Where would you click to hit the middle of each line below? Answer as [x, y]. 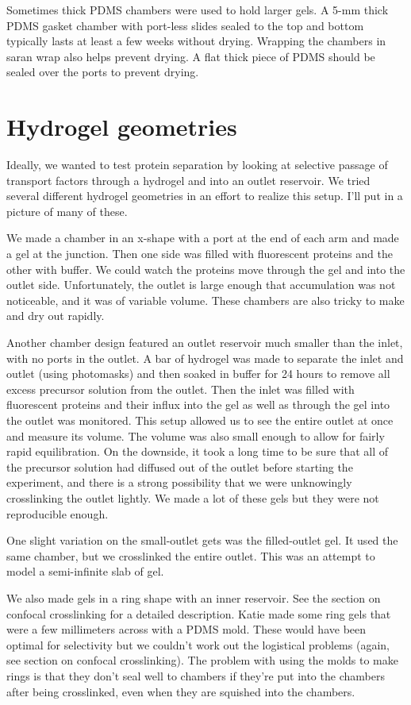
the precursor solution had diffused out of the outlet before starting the [180, 466]
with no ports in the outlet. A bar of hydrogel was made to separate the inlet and [205, 358]
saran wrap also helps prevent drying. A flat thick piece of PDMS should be [191, 56]
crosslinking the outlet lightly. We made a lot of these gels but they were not [193, 497]
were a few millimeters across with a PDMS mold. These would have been [186, 629]
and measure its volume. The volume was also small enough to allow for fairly [196, 435]
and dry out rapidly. [56, 316]
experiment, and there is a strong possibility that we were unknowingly [179, 482]
